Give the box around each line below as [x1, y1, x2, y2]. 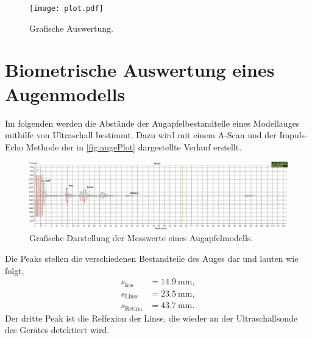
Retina [124, 305, 143, 312]
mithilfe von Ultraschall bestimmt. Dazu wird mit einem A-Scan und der [5, 129, 277, 141]
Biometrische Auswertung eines [5, 57, 275, 82]
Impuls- [279, 129, 308, 141]
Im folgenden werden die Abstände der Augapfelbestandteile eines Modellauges [5, 116, 300, 129]
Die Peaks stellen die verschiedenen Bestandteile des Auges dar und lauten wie [5, 252, 299, 264]
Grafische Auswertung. [29, 21, 113, 34]
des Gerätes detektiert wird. [5, 323, 110, 336]
